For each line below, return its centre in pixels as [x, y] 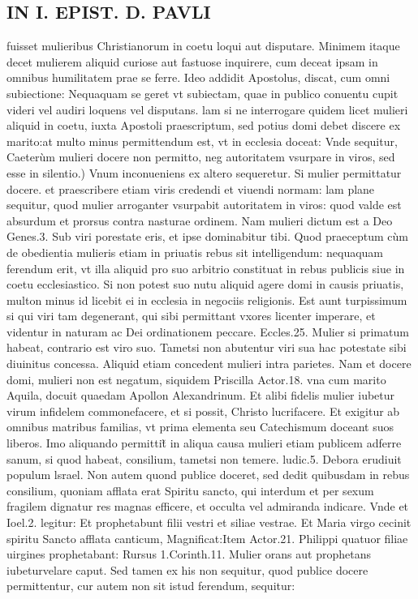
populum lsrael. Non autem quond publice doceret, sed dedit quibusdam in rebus [208, 475]
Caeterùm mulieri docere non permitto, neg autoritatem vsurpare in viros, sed [201, 157]
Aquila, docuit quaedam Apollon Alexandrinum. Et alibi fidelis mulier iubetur [201, 395]
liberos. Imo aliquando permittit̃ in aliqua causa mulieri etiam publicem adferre [204, 443]
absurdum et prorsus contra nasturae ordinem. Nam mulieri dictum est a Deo [200, 220]
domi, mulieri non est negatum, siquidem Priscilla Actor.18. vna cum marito [196, 379]
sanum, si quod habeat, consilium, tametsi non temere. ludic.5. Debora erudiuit [204, 458]
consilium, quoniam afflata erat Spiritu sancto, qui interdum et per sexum [190, 490]
